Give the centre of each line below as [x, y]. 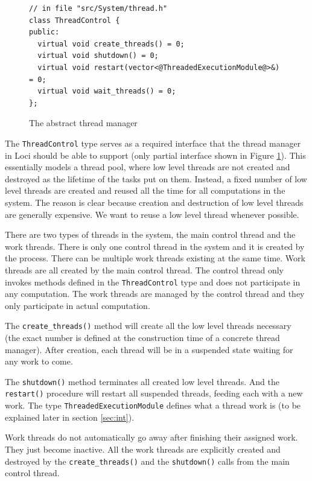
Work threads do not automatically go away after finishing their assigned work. [151, 437]
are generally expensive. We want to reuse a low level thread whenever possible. [152, 214]
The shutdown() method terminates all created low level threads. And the [142, 381]
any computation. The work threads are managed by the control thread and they [155, 294]
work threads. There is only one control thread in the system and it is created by [155, 246]
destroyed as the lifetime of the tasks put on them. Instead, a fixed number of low [156, 178]
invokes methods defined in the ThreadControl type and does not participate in [153, 282]
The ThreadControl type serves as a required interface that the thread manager [153, 143]
